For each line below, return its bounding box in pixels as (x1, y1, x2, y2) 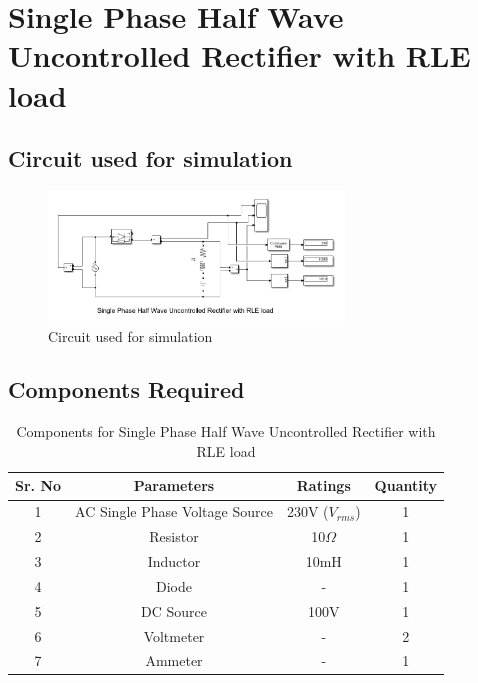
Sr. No (15, 475, 62, 496)
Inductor (147, 551, 201, 572)
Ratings (296, 475, 351, 496)
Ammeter (145, 650, 203, 671)
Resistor (149, 526, 199, 547)
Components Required (8, 374, 245, 405)
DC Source (141, 600, 207, 621)
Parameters (133, 475, 215, 496)
